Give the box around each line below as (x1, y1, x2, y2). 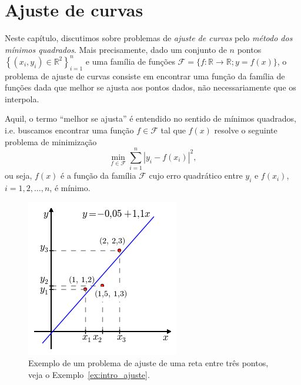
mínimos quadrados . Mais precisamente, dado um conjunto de (5, 43, 227, 55)
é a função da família (61, 169, 136, 182)
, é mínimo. (49, 182, 91, 194)
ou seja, (5, 169, 32, 182)
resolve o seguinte (214, 123, 277, 136)
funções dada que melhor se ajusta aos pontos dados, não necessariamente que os (5, 81, 296, 93)
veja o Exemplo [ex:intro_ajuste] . (28, 368, 150, 380)
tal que (160, 123, 186, 136)
